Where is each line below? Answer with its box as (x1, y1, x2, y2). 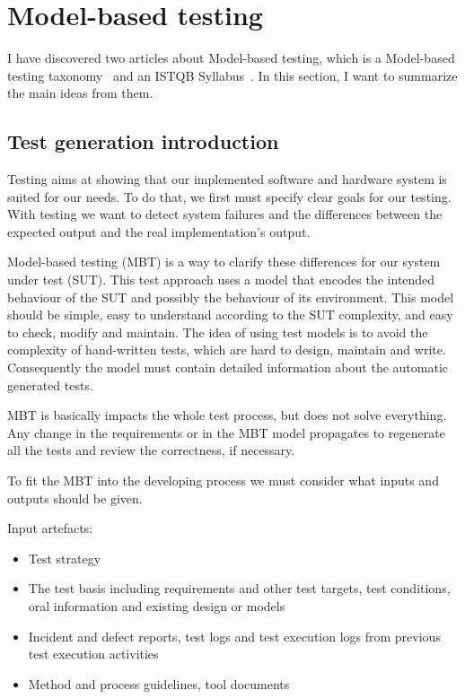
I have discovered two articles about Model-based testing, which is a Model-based (7, 48, 455, 67)
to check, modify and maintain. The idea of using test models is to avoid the (7, 322, 428, 341)
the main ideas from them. (7, 83, 154, 102)
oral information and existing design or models (28, 596, 285, 615)
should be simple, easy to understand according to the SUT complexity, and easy (7, 305, 453, 324)
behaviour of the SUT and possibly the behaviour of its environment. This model (7, 287, 454, 306)
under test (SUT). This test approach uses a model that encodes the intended (7, 270, 435, 289)
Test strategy (28, 548, 101, 567)
